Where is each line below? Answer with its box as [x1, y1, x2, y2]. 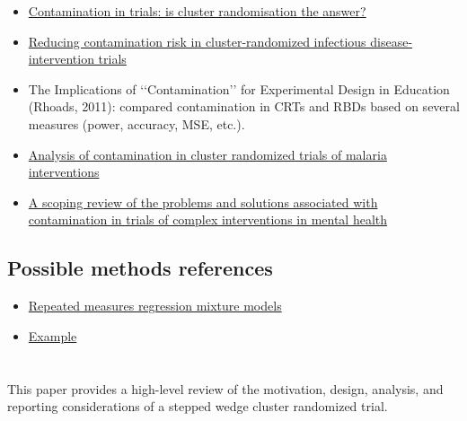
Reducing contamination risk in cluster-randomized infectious [28, 31, 366, 50]
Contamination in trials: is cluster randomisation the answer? [28, 2, 366, 20]
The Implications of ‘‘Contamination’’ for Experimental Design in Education [28, 79, 450, 98]
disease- [370, 31, 413, 50]
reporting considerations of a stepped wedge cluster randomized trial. [7, 397, 388, 416]
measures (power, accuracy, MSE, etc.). [28, 114, 245, 133]
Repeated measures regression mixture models [28, 296, 282, 315]
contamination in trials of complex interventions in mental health [28, 210, 388, 229]
